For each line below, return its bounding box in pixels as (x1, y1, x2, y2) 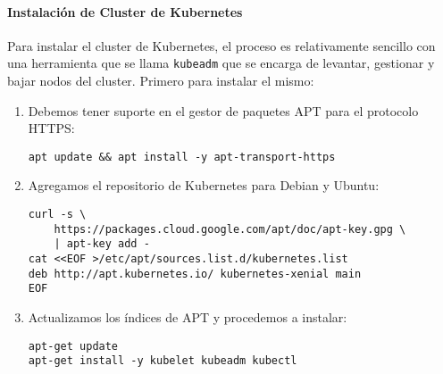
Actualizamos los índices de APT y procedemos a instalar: (28, 308, 347, 327)
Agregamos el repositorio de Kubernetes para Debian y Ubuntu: (28, 176, 380, 195)
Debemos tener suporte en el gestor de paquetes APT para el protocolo (28, 101, 419, 120)
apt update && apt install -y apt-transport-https (28, 150, 336, 163)
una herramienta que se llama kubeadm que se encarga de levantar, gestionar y (7, 54, 435, 72)
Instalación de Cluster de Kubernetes (7, 2, 243, 21)
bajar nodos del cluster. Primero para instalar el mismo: (7, 71, 314, 90)
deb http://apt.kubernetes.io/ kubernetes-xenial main (28, 267, 362, 280)
